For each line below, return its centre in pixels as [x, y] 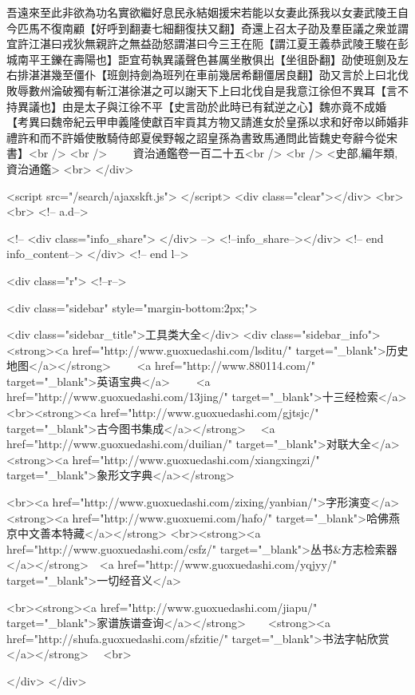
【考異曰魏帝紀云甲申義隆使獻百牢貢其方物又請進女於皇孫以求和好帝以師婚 [202, 122]
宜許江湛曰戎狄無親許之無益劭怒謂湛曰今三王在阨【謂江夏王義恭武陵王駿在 [202, 44]
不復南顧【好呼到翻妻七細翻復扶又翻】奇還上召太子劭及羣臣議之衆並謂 [224, 28]
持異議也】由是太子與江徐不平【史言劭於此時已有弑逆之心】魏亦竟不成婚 [196, 106]
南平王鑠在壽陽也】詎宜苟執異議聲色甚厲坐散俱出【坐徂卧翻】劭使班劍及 [207, 59]
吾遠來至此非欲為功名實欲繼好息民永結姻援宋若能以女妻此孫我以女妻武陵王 [202, 12]
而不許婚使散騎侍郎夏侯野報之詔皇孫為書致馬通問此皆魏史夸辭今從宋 [218, 137]
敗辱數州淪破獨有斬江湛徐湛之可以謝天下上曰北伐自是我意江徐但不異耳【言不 [207, 90]
